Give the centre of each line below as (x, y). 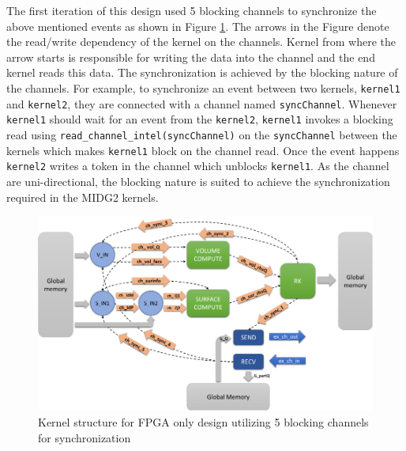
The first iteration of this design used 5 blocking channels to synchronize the (192, 10)
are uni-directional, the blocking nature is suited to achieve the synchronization (198, 181)
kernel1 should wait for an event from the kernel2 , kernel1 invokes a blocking (200, 119)
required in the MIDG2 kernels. (83, 197)
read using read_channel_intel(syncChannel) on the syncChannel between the (202, 134)
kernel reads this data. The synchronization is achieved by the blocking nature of (202, 72)
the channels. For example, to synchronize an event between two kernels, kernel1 (203, 87)
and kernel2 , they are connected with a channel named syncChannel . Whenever (202, 103)
